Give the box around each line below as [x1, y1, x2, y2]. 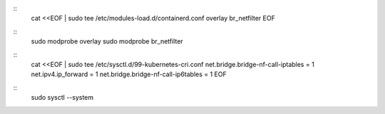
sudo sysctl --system [31, 93, 94, 102]
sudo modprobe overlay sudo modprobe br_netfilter [31, 37, 183, 46]
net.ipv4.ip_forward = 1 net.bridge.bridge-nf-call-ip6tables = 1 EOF [31, 70, 227, 78]
